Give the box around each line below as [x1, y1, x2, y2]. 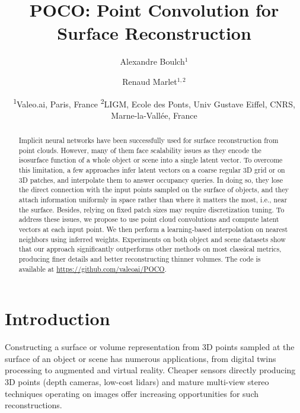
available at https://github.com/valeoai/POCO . [18, 263, 167, 274]
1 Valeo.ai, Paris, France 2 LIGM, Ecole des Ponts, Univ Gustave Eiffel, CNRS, [13, 96, 295, 110]
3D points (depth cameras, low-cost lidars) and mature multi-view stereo [5, 376, 269, 388]
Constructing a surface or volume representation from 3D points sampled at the [5, 341, 295, 353]
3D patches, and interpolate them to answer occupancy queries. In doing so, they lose [18, 174, 283, 185]
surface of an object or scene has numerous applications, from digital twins [5, 352, 276, 364]
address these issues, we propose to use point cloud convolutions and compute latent [18, 214, 279, 224]
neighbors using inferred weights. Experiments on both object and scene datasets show [18, 234, 286, 244]
